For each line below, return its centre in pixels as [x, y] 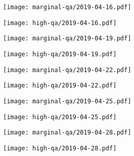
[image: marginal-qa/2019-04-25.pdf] [67, 101]
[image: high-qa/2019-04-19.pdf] [60, 54]
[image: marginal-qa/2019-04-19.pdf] [67, 39]
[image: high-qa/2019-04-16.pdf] [60, 23]
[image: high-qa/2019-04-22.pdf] [60, 86]
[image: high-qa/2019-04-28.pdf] [60, 148]
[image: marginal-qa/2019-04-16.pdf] [67, 7]
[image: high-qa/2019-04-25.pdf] [60, 117]
